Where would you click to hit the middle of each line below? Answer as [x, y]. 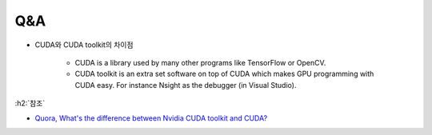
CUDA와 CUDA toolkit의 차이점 [84, 45]
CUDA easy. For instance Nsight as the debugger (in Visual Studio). [186, 85]
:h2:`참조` [30, 103]
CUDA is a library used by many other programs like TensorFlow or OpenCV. [200, 62]
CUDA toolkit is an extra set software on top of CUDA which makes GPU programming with [224, 74]
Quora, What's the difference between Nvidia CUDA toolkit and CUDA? [151, 118]
